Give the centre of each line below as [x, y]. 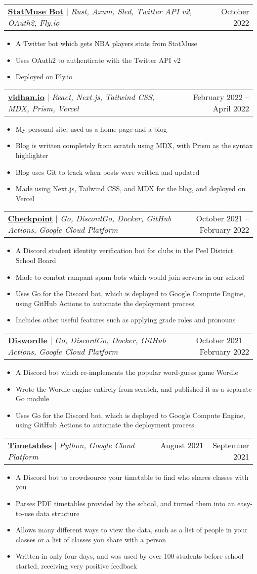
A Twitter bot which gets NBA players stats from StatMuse [106, 43]
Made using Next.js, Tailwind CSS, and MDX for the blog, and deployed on [130, 188]
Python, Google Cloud [97, 445]
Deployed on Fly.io [44, 77]
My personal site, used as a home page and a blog [91, 129]
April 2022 [231, 108]
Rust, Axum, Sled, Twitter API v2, [131, 11]
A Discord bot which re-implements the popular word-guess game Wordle [127, 372]
